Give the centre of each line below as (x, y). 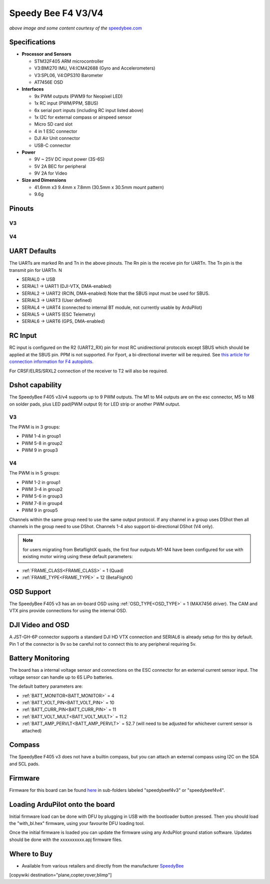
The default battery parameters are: (46, 686)
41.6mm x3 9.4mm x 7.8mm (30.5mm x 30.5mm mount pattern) (99, 187)
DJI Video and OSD (39, 625)
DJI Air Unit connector (57, 138)
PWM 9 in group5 (40, 510)
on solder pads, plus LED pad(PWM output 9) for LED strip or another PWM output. (95, 404)
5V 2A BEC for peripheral (60, 166)
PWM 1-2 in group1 (41, 482)
